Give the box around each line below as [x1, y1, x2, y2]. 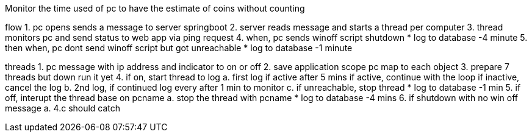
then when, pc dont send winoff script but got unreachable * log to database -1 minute [5, 43, 353, 53]
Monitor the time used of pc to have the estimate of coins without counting [5, 3, 305, 13]
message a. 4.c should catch [5, 103, 121, 113]
